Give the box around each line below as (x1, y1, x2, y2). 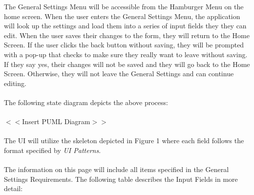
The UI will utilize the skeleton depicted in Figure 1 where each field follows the (4, 135, 244, 146)
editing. (4, 78, 26, 88)
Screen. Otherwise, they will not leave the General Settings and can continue (4, 68, 234, 79)
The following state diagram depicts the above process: (4, 97, 168, 107)
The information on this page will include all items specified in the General (4, 164, 229, 174)
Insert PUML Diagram (22, 116, 90, 127)
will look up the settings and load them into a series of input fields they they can (4, 21, 247, 31)
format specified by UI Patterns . (4, 145, 101, 155)
